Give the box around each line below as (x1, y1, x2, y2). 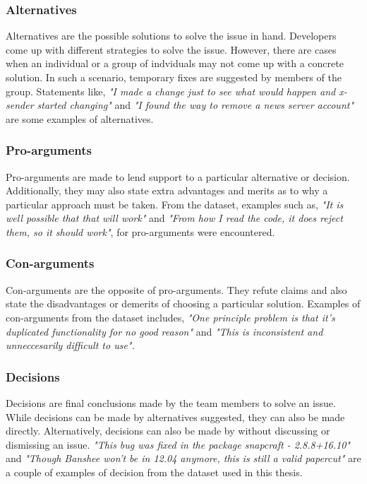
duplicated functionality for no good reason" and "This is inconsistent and (6, 324, 323, 338)
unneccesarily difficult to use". (6, 338, 135, 353)
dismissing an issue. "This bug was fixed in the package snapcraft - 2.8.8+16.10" (6, 437, 350, 451)
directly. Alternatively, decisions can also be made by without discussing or (6, 423, 330, 438)
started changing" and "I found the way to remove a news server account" (37, 98, 354, 112)
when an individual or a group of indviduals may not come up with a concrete (6, 56, 344, 71)
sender (6, 98, 34, 112)
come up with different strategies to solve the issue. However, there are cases (6, 42, 337, 57)
